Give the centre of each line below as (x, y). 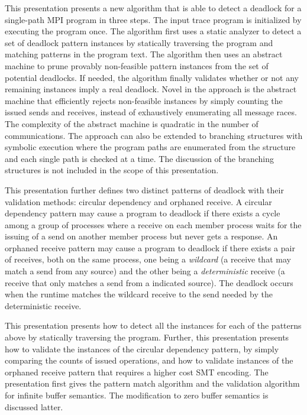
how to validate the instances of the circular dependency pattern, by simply (142, 348)
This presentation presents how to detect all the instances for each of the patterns (153, 325)
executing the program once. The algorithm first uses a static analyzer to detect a (153, 31)
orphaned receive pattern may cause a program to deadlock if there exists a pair (150, 247)
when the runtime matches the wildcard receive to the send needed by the (139, 294)
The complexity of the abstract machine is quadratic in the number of (132, 123)
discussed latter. (34, 406)
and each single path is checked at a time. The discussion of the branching (139, 158)
